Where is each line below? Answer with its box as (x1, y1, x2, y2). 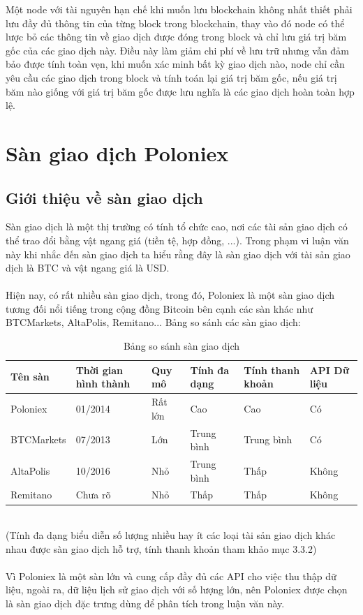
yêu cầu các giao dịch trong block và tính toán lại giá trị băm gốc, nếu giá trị (6, 70, 337, 84)
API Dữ (309, 362, 350, 377)
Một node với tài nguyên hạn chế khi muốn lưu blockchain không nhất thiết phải (6, 2, 353, 16)
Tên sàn (10, 369, 50, 384)
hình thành (75, 376, 131, 391)
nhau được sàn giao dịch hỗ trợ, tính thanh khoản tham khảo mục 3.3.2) (6, 541, 317, 556)
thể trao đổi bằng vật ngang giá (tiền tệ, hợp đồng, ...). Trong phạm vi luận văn (6, 232, 349, 247)
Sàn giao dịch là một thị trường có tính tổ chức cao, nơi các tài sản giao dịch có (6, 219, 348, 234)
